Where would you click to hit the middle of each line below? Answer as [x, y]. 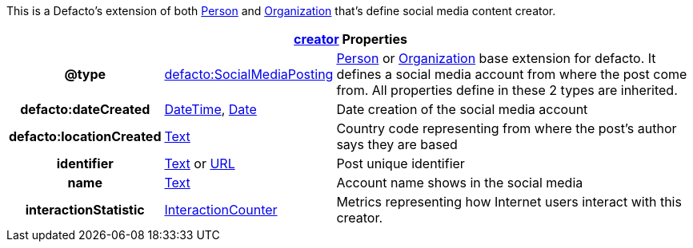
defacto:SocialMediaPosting [249, 74]
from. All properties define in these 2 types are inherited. [507, 90]
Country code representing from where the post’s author [507, 128]
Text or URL [200, 163]
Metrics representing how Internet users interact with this [509, 202]
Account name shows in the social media [460, 183]
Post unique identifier [401, 163]
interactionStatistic [85, 210]
